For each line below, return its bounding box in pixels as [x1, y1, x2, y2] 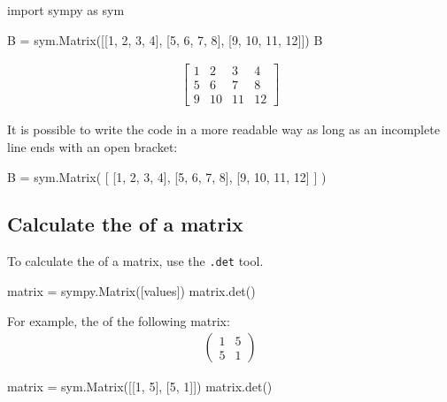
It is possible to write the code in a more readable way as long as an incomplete [7, 120, 440, 139]
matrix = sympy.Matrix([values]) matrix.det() [7, 281, 256, 300]
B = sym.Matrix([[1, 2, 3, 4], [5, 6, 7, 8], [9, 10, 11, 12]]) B [7, 30, 323, 49]
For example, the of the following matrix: [7, 311, 230, 330]
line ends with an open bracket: [7, 137, 178, 155]
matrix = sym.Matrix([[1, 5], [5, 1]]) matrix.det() [7, 377, 273, 396]
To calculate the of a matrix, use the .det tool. [7, 252, 264, 270]
